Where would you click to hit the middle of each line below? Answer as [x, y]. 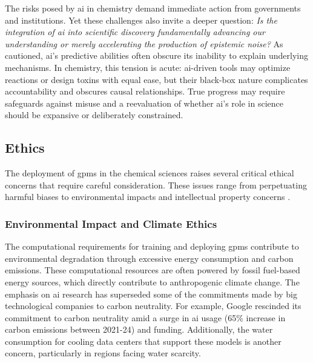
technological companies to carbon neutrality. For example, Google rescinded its [153, 306]
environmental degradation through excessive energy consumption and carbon [149, 258]
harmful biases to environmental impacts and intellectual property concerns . [148, 197]
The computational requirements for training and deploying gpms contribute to [152, 246]
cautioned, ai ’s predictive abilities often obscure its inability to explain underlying [157, 55]
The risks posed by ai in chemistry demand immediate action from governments [153, 8]
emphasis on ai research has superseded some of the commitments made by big [151, 294]
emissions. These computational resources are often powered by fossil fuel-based [153, 270]
